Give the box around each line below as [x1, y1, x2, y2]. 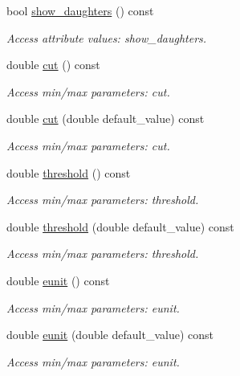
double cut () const [6, 56, 100, 73]
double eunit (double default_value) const [6, 326, 214, 343]
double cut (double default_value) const [6, 110, 205, 127]
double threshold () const [6, 164, 131, 181]
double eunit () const [6, 272, 110, 288]
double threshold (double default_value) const [6, 218, 234, 235]
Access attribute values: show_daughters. [6, 29, 207, 46]
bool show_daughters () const [6, 2, 154, 18]
